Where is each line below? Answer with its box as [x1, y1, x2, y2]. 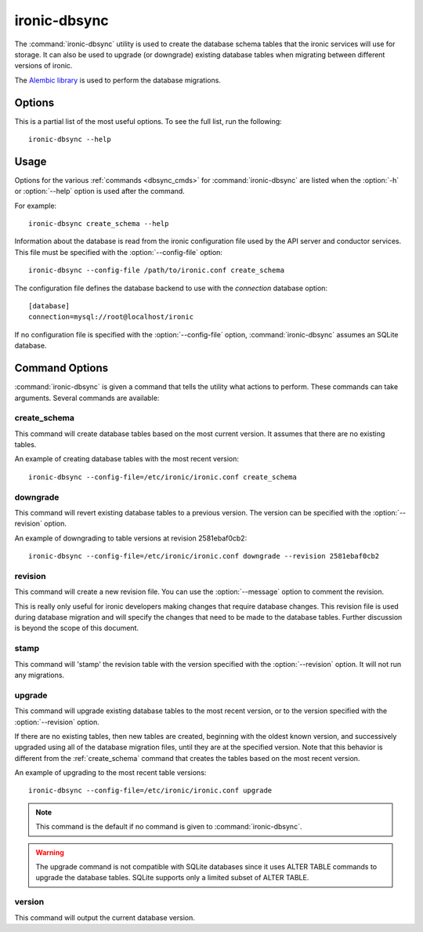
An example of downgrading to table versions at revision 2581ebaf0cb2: [14, 533, 248, 543]
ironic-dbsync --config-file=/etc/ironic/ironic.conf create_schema [28, 472, 297, 482]
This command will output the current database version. [14, 912, 196, 922]
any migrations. [14, 670, 65, 679]
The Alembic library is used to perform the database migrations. [14, 75, 221, 85]
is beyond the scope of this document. [14, 624, 139, 633]
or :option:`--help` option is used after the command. [14, 187, 186, 196]
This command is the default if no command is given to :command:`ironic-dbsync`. [35, 822, 302, 832]
